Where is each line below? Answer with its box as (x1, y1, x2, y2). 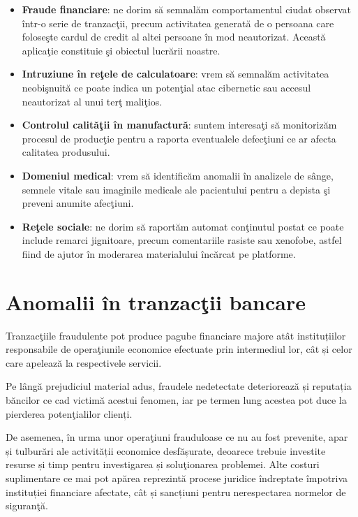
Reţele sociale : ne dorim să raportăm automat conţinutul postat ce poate (22, 219, 344, 233)
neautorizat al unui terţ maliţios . (22, 94, 163, 108)
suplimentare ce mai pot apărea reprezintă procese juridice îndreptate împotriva (6, 470, 348, 485)
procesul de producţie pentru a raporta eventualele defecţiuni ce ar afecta (22, 131, 336, 145)
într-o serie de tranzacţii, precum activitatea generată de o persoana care (22, 15, 334, 30)
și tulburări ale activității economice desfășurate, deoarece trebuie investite (6, 443, 326, 458)
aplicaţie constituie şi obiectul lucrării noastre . (22, 43, 221, 57)
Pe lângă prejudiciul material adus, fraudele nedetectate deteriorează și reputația (6, 379, 352, 393)
